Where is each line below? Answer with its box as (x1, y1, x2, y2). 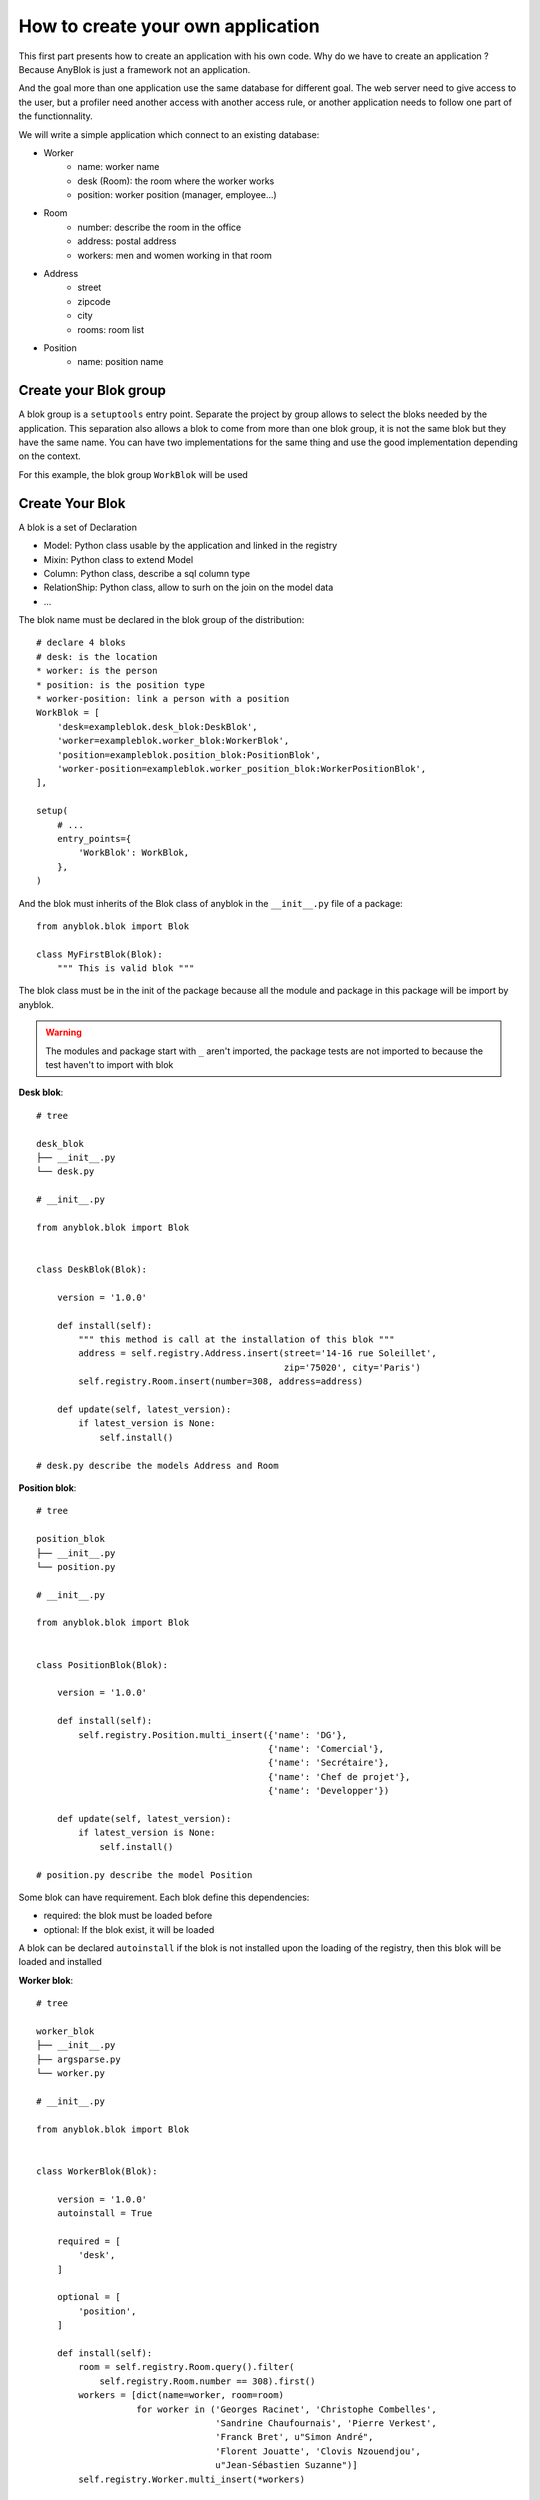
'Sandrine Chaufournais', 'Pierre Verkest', (215, 2417, 437, 2429)
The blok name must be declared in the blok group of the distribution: (18, 614, 305, 626)
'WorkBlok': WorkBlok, (78, 847, 190, 859)
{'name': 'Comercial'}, (267, 1743, 385, 1754)
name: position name (77, 356, 164, 368)
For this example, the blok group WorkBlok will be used (18, 468, 249, 480)
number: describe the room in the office (77, 221, 242, 233)
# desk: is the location (36, 651, 158, 662)
